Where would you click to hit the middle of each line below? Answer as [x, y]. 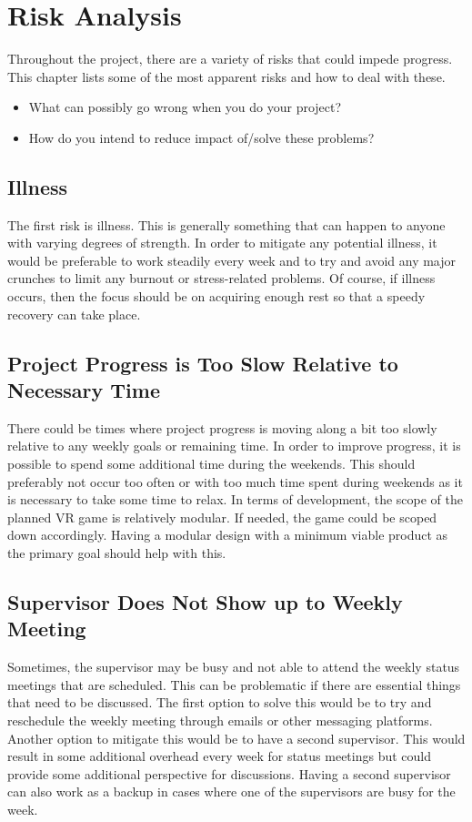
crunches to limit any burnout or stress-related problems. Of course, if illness [221, 278]
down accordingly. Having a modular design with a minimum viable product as [228, 535]
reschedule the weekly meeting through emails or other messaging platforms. [220, 720]
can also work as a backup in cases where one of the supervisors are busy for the [231, 792]
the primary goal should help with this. [117, 553]
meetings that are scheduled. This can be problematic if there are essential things [234, 684]
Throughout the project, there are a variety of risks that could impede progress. [230, 59]
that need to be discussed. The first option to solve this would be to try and [220, 702]
